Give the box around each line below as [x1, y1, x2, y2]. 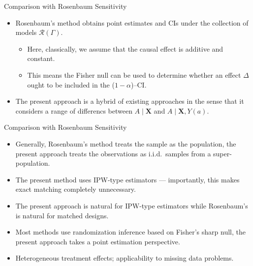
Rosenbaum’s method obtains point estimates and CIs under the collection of [15, 17, 249, 28]
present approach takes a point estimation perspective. [15, 236, 180, 246]
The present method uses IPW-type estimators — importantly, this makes [15, 174, 240, 184]
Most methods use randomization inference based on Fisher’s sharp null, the [15, 227, 246, 237]
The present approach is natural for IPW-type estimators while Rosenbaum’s [15, 200, 248, 210]
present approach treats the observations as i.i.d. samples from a [15, 148, 211, 158]
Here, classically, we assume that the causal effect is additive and [27, 43, 223, 54]
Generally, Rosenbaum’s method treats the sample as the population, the [15, 138, 236, 148]
